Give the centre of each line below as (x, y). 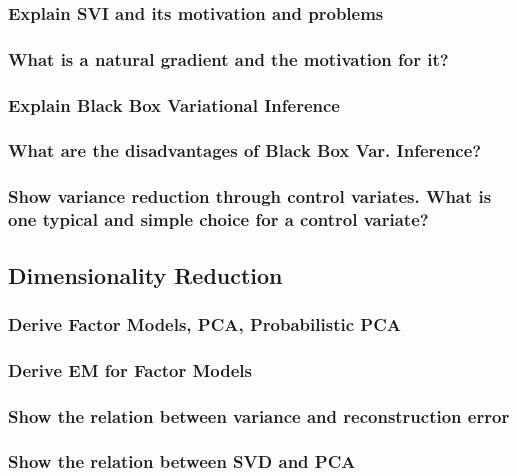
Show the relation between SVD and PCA (182, 461)
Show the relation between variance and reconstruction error (259, 415)
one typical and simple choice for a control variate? (218, 219)
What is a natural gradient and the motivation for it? (228, 58)
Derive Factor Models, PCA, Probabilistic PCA (204, 323)
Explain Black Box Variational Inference (174, 104)
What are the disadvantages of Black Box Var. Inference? (245, 150)
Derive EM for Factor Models (130, 369)
